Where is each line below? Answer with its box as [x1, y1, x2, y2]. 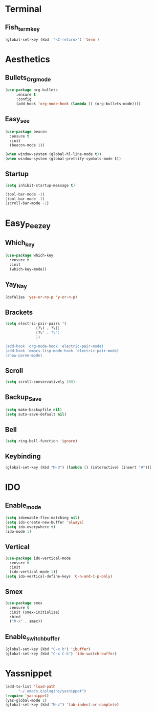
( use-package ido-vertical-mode [5, 556, 71, 561]
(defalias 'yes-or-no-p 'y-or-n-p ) [5, 295, 78, 300]
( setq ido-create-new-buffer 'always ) [5, 520, 84, 525]
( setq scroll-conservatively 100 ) [5, 380, 76, 384]
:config [16, 97, 32, 102]
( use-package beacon [5, 129, 47, 134]
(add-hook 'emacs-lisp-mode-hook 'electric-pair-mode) [5, 348, 119, 353]
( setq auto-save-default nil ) [5, 411, 67, 417]
